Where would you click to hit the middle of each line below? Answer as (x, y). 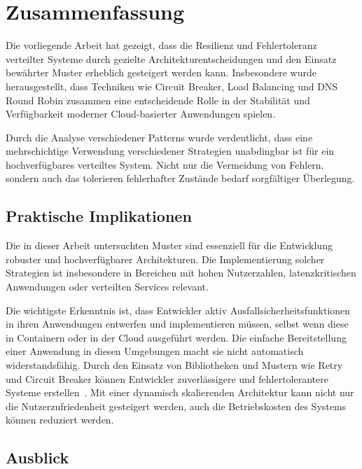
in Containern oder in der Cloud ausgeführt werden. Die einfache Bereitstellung (176, 337)
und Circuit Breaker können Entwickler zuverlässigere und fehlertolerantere (167, 378)
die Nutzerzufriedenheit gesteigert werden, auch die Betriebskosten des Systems (176, 406)
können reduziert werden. (60, 420)
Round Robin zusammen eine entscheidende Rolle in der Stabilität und (158, 100)
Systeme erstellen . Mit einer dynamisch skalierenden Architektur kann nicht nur (180, 392)
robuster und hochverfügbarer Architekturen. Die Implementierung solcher (165, 259)
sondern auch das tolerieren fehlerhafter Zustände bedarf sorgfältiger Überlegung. (180, 178)
